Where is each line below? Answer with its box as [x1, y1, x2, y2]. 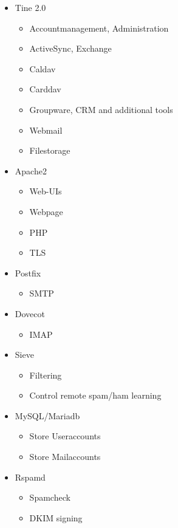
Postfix [15, 266, 41, 279]
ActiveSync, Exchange [29, 42, 112, 55]
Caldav [29, 62, 56, 75]
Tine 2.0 [15, 1, 46, 13]
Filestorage [29, 144, 70, 157]
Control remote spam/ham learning [29, 389, 162, 402]
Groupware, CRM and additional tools [29, 103, 173, 115]
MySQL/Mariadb [15, 409, 80, 422]
